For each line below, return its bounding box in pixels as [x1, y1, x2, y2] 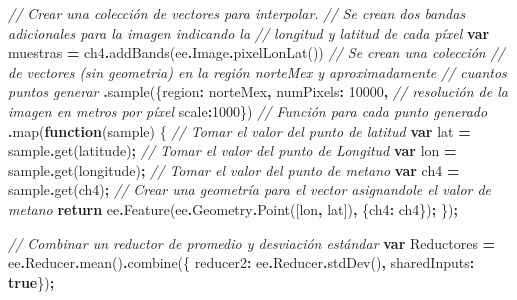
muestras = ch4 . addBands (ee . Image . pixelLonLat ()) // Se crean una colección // [8, 42, 505, 63]
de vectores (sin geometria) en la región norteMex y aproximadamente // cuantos [8, 61, 507, 82]
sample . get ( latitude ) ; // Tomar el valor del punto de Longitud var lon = [8, 140, 457, 161]
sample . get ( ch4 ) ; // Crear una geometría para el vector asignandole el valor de [8, 179, 492, 200]
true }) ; [8, 271, 55, 292]
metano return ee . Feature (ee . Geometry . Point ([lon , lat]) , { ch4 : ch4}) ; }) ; [8, 198, 458, 219]
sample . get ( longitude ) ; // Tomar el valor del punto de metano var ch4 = [8, 159, 460, 180]
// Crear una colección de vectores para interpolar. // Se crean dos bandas [8, 3, 466, 23]
